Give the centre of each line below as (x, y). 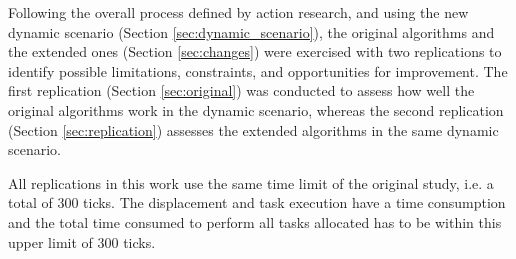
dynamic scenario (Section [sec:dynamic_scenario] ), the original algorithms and (251, 31)
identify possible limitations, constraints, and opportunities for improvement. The (258, 70)
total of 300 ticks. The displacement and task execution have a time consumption (257, 202)
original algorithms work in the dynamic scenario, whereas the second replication (256, 109)
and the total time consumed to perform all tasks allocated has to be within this (255, 221)
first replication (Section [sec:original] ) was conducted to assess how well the (241, 90)
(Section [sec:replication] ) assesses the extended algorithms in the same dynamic (253, 129)
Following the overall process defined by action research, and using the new (238, 12)
